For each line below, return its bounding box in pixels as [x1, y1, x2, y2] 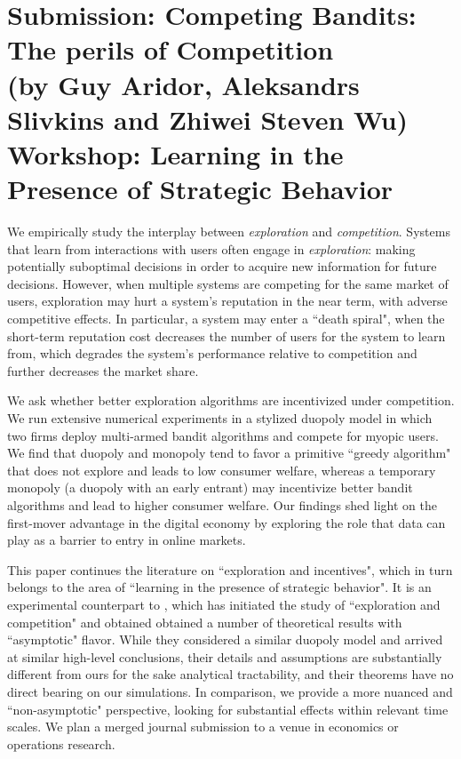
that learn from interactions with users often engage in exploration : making [7, 239, 416, 258]
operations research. [7, 734, 115, 753]
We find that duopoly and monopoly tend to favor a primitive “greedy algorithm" [7, 443, 451, 462]
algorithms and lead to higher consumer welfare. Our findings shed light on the [7, 495, 437, 514]
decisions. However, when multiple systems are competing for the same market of [7, 274, 449, 292]
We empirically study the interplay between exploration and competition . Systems [7, 222, 450, 241]
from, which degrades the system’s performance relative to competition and [7, 344, 417, 363]
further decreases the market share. [7, 361, 199, 379]
